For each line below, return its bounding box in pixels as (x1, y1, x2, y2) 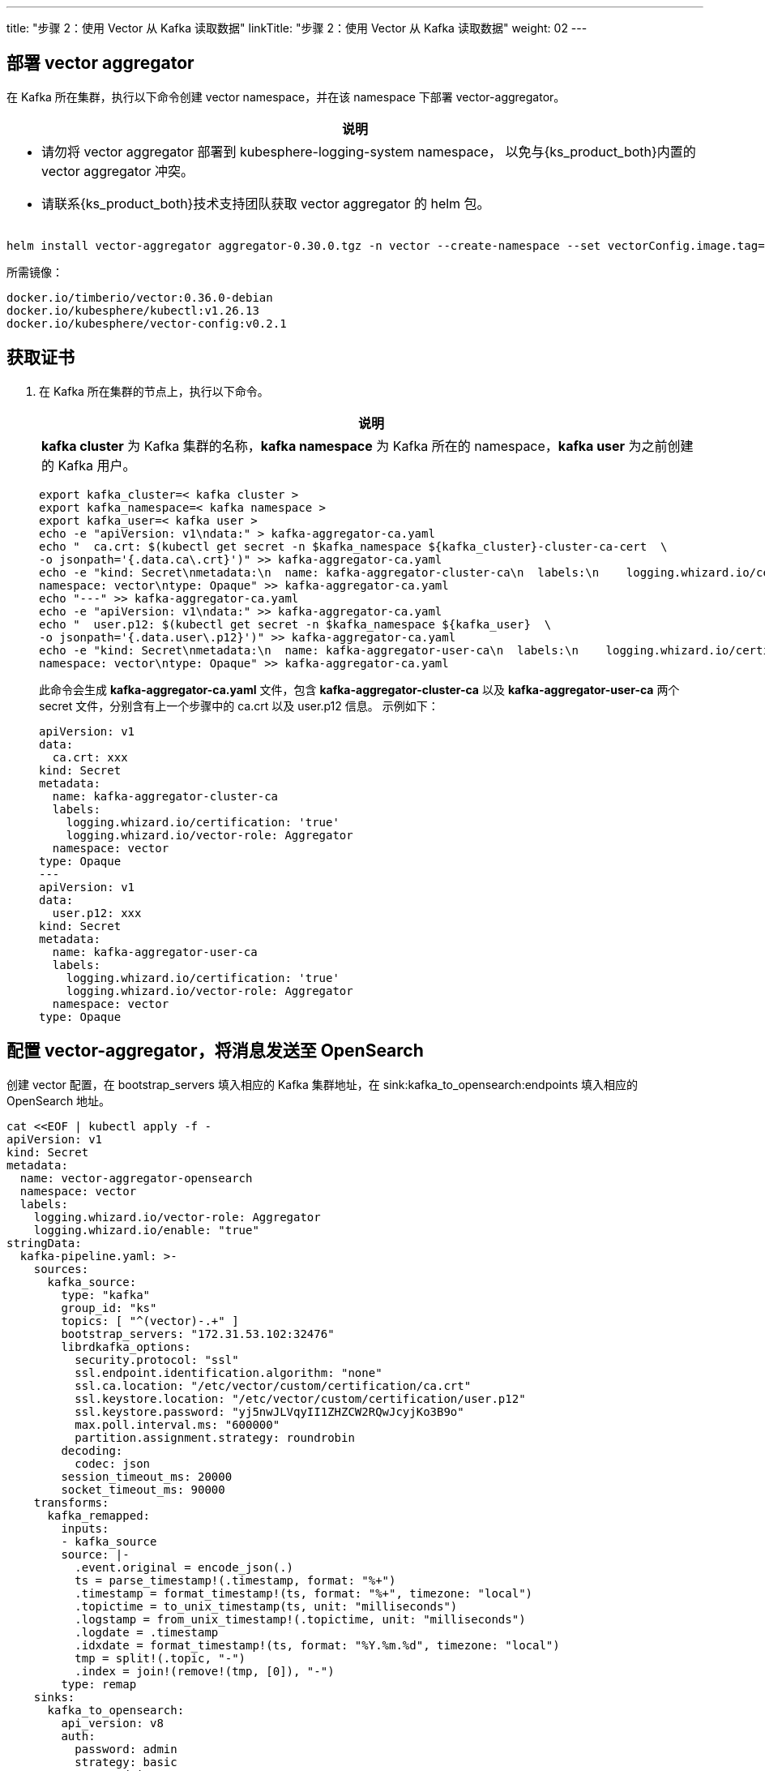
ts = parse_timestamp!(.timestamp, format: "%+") (75, 1573, 396, 1587)
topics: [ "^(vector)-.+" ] (61, 1314, 239, 1327)
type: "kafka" (61, 1288, 151, 1301)
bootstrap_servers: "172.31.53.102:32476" (61, 1327, 335, 1340)
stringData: (6, 1236, 82, 1250)
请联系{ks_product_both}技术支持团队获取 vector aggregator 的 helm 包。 (41, 195, 490, 212)
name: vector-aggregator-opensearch (19, 1171, 253, 1185)
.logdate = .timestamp (75, 1625, 219, 1639)
